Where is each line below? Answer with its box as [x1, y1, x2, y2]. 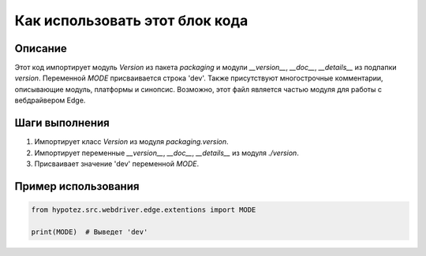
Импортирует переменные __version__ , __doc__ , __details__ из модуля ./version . [34, 148, 299, 158]
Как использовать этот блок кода [14, 12, 248, 29]
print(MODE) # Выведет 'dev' [31, 227, 148, 236]
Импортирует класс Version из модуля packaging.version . [34, 137, 229, 147]
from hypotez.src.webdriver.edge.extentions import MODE [31, 205, 256, 214]
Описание [14, 42, 67, 55]
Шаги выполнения [14, 117, 110, 130]
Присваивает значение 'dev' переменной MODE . [34, 158, 200, 169]
